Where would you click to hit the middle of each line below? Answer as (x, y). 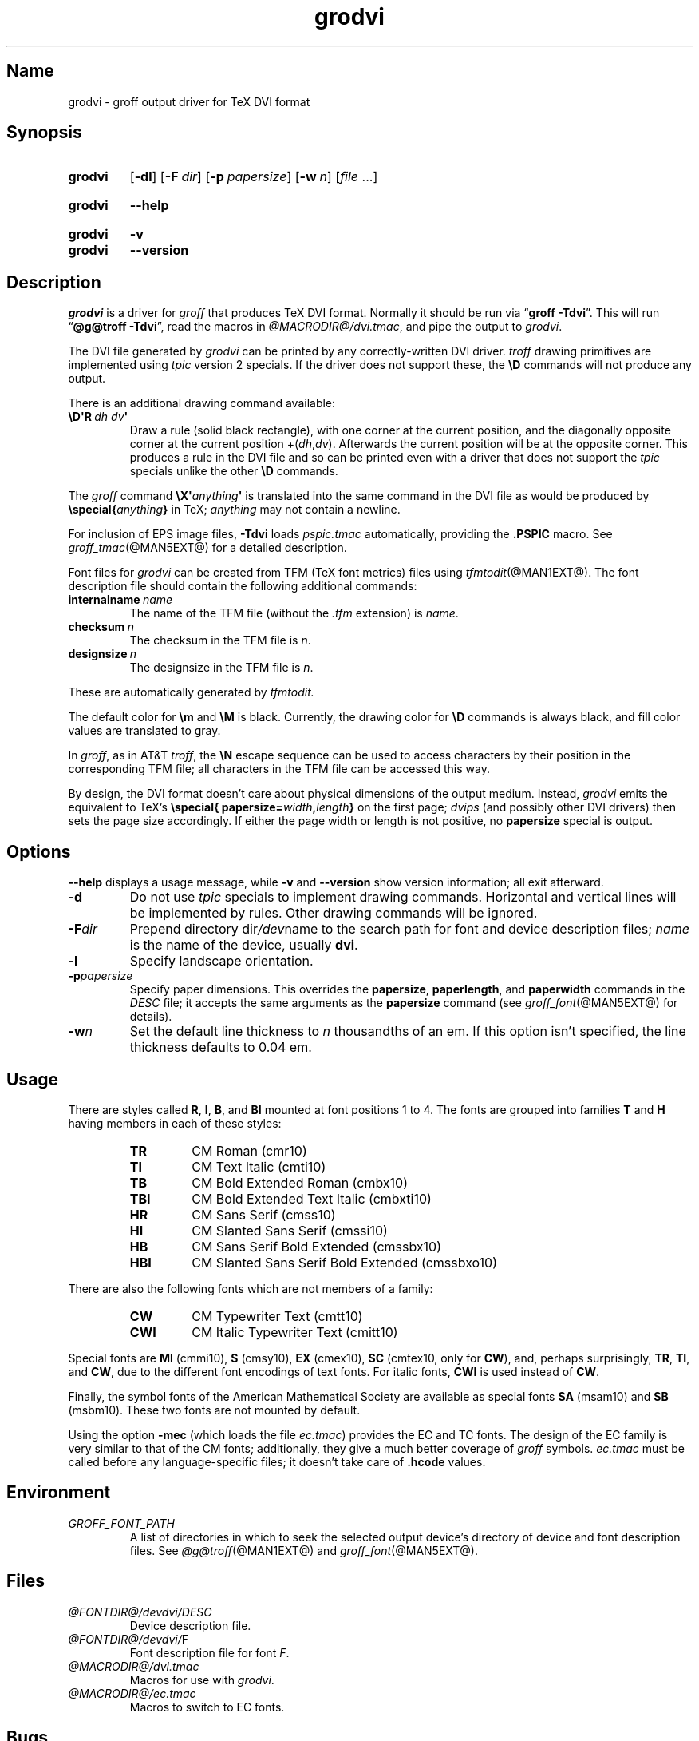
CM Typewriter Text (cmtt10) (277, 1316)
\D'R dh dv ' (98, 417)
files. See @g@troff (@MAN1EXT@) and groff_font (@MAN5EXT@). (304, 1550)
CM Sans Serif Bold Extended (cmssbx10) (317, 1246)
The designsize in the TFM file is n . (221, 668)
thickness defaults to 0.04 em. (221, 1047)
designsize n (103, 654)
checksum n (101, 627)
